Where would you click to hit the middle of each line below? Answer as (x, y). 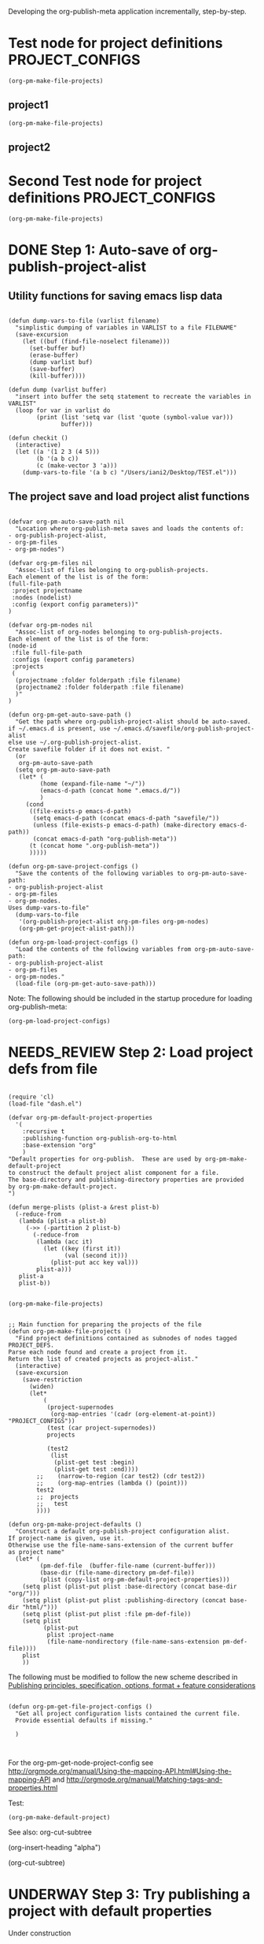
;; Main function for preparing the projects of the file (105, 1324)
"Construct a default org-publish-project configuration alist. (123, 1531)
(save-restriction (52, 1379)
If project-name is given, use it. (66, 1538)
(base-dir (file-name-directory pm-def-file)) (117, 1572)
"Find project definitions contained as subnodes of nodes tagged (126, 1338)
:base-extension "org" (59, 1145)
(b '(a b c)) (58, 459)
